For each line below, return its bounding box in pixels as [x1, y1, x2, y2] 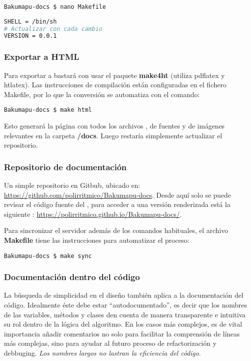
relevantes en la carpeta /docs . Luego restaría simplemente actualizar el [4, 130, 223, 140]
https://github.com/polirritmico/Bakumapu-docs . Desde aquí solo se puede [4, 189, 231, 200]
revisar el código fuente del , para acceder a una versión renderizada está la [4, 199, 230, 209]
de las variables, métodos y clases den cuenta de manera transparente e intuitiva [4, 309, 246, 319]
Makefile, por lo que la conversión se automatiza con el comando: [4, 89, 200, 99]
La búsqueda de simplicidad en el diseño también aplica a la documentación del [4, 290, 244, 300]
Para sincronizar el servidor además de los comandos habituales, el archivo [4, 225, 228, 235]
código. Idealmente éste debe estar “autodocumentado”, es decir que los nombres [4, 299, 247, 309]
